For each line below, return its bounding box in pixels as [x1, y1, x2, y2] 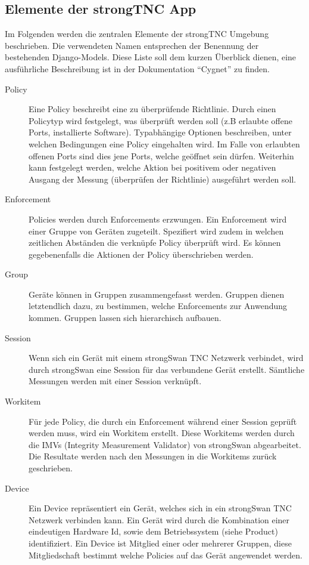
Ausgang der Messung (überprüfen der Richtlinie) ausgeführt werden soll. [29, 172, 296, 185]
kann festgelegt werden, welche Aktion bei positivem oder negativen [29, 161, 276, 174]
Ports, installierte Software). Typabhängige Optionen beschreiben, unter [29, 126, 292, 138]
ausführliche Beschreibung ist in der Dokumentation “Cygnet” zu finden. [5, 62, 270, 75]
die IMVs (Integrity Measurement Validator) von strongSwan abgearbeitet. [29, 438, 301, 450]
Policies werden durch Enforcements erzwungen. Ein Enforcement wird [29, 212, 287, 225]
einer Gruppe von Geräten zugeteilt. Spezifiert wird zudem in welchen [29, 224, 284, 237]
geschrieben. [29, 462, 73, 474]
